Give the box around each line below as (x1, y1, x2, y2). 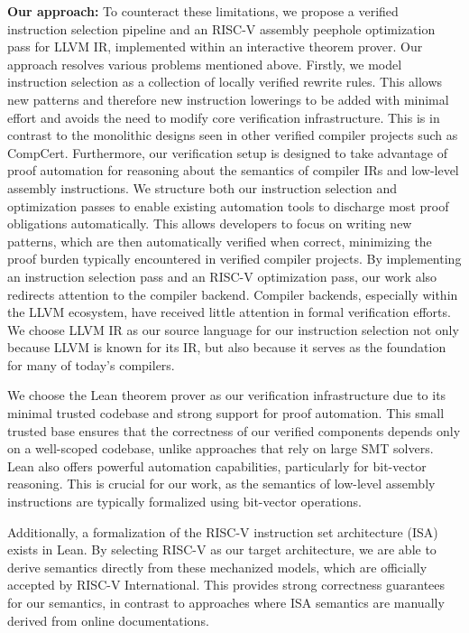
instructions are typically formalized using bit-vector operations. (7, 492, 362, 511)
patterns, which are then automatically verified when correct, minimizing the (7, 231, 432, 250)
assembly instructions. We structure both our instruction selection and (7, 178, 398, 197)
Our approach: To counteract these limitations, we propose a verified (7, 2, 399, 20)
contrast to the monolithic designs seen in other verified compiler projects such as (7, 126, 458, 144)
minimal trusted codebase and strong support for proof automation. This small (7, 404, 445, 423)
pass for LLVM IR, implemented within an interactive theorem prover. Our (7, 37, 423, 56)
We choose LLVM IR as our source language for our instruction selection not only (7, 320, 459, 339)
